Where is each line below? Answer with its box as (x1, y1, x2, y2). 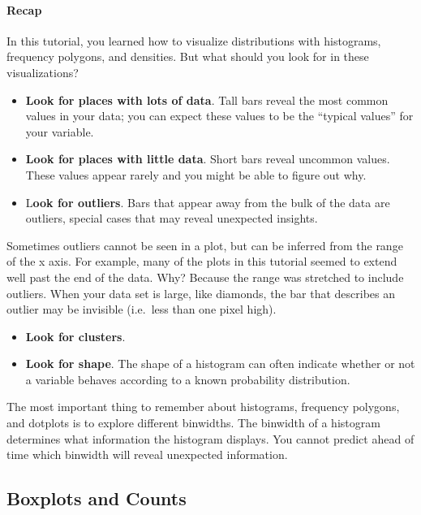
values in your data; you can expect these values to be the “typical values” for (25, 107, 414, 124)
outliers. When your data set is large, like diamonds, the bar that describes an (6, 284, 395, 301)
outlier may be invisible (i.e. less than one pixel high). (6, 301, 277, 318)
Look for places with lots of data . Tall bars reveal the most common (25, 91, 389, 108)
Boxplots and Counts (6, 486, 187, 511)
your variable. (25, 123, 94, 140)
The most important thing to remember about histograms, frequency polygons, (6, 398, 400, 415)
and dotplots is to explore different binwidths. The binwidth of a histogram (6, 414, 380, 431)
